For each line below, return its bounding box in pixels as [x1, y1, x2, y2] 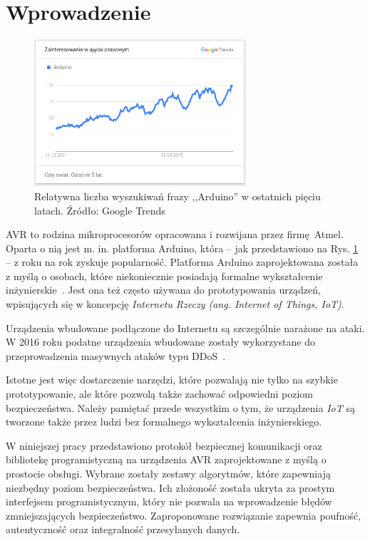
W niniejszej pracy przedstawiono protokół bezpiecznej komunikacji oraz [6, 438, 322, 453]
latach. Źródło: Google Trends [34, 202, 165, 217]
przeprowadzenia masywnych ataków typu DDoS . [6, 348, 226, 363]
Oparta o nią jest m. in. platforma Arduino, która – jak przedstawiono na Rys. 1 [6, 240, 359, 255]
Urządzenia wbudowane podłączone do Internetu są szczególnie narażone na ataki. [6, 320, 365, 335]
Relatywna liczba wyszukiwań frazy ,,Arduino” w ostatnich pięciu [34, 188, 321, 203]
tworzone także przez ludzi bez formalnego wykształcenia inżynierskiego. [6, 414, 322, 429]
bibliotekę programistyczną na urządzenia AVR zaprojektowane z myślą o [6, 452, 327, 467]
